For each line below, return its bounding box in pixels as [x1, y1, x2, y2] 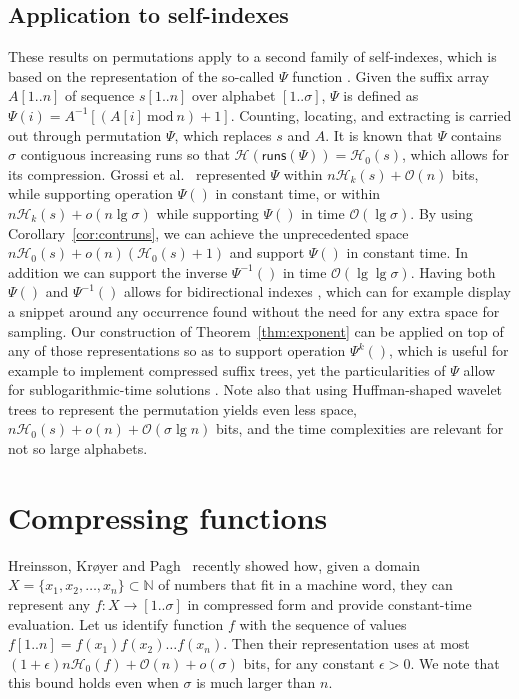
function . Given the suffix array [292, 65, 490, 86]
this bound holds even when [8, 672, 179, 693]
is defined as [343, 85, 419, 106]
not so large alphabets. [8, 438, 148, 459]
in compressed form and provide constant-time [187, 593, 472, 614]
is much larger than [196, 672, 316, 693]
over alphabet [192, 85, 276, 106]
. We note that [410, 652, 500, 673]
